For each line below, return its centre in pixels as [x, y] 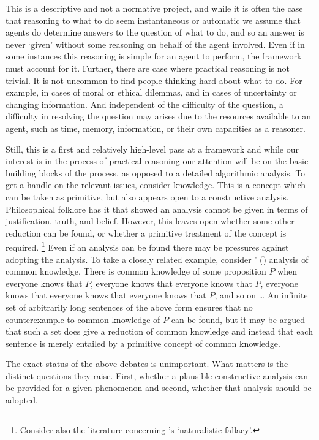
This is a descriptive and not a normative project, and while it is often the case [154, 8]
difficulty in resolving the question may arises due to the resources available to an [159, 116]
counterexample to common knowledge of [83, 319]
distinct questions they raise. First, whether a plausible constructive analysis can [157, 375]
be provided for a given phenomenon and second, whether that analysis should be [159, 388]
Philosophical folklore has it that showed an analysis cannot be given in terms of [157, 209]
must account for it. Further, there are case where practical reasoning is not [148, 68]
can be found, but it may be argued [238, 319]
